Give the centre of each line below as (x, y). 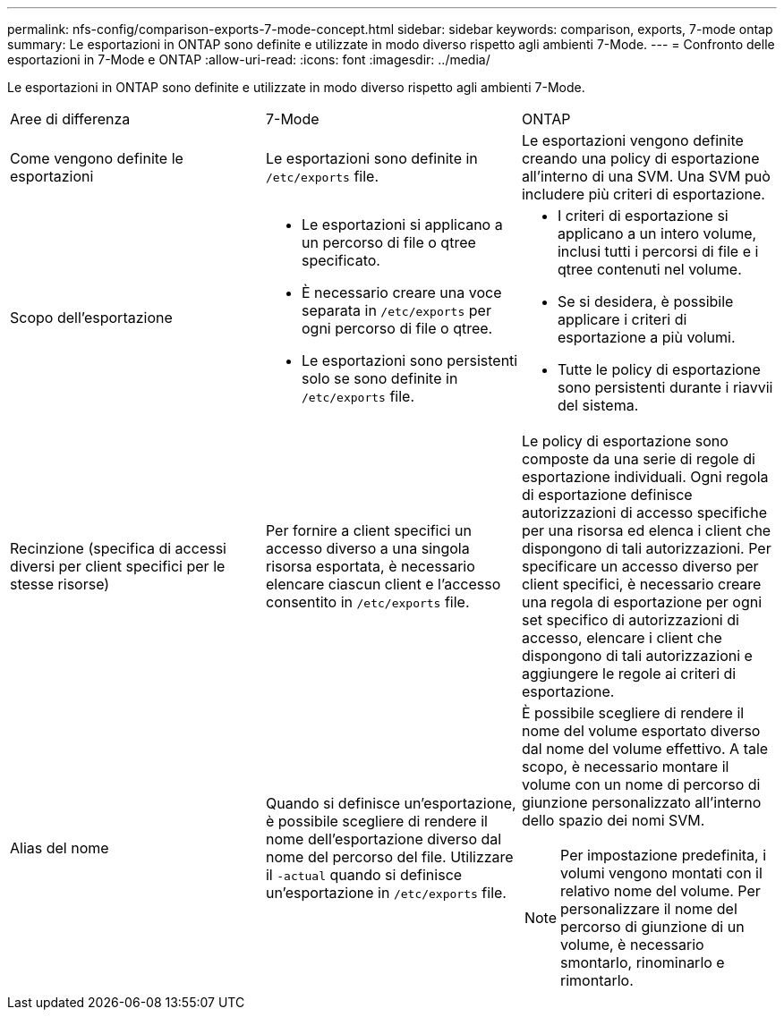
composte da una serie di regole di (638, 459)
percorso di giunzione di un (652, 927)
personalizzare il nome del (649, 909)
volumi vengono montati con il (661, 873)
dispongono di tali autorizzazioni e (637, 656)
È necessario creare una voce (401, 292)
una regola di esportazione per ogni (642, 602)
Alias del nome (60, 848)
